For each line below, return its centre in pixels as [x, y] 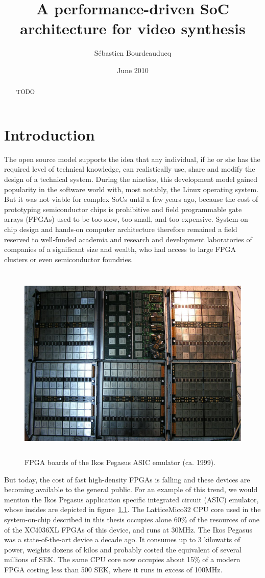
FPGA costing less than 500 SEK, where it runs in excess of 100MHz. [113, 569]
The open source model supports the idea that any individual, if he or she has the [132, 159]
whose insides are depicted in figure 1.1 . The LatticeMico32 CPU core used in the [132, 509]
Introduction [50, 134]
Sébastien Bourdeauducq [133, 53]
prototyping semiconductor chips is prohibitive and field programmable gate [123, 209]
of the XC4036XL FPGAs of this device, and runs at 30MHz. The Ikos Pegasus [128, 529]
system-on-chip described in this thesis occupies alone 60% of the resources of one [132, 519]
